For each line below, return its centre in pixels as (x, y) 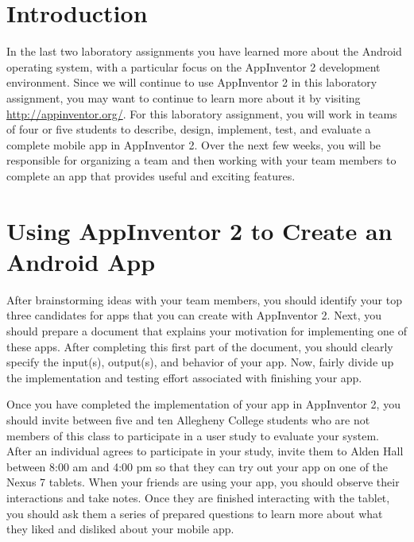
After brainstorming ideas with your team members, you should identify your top (204, 299)
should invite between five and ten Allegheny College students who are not (188, 419)
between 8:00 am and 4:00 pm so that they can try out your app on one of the (197, 466)
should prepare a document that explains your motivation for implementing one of (207, 330)
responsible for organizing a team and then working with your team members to (201, 160)
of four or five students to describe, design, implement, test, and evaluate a (189, 129)
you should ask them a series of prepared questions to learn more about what (195, 513)
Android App (81, 261)
